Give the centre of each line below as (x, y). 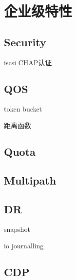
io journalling (24, 245)
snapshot (17, 229)
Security (25, 42)
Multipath (30, 180)
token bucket (23, 109)
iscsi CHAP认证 (28, 62)
